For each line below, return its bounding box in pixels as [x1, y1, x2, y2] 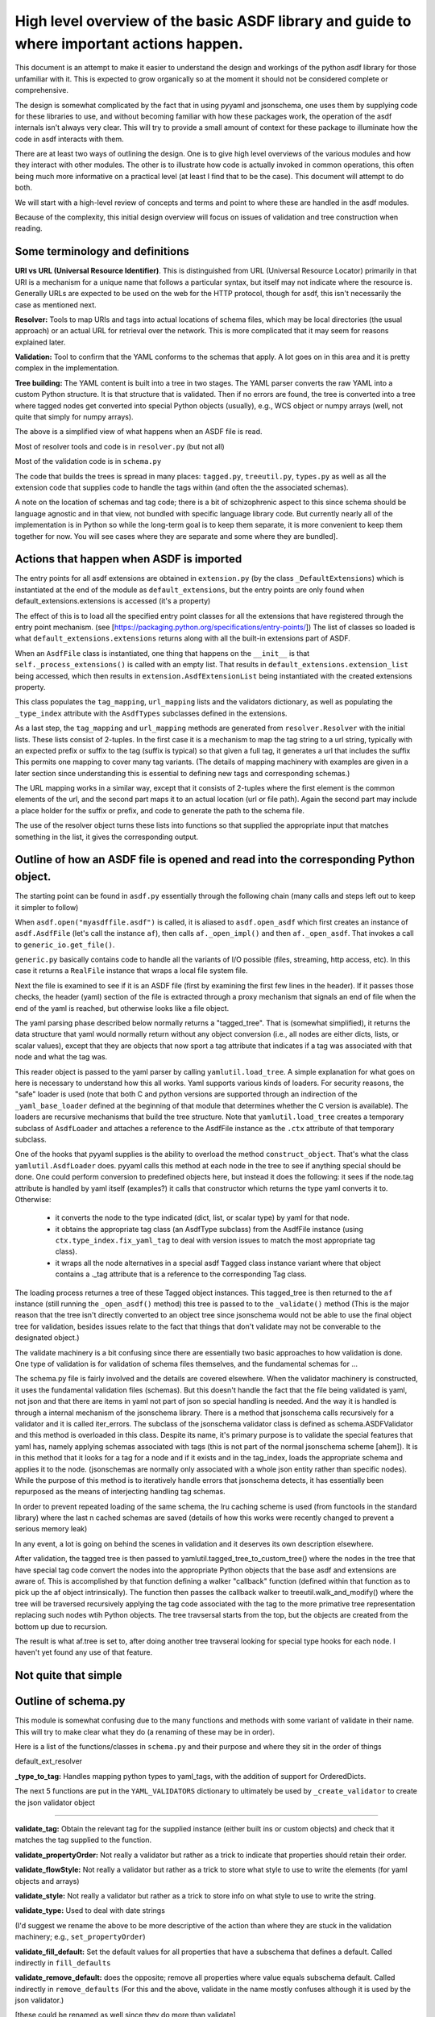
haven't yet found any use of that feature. [14, 1647, 153, 1657]
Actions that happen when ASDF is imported [14, 553, 242, 566]
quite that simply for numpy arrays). [14, 412, 134, 422]
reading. [14, 223, 43, 233]
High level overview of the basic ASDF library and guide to [14, 12, 412, 30]
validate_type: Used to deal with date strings [14, 1906, 165, 1915]
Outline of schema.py [14, 1694, 126, 1708]
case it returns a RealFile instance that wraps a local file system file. [14, 966, 248, 975]
